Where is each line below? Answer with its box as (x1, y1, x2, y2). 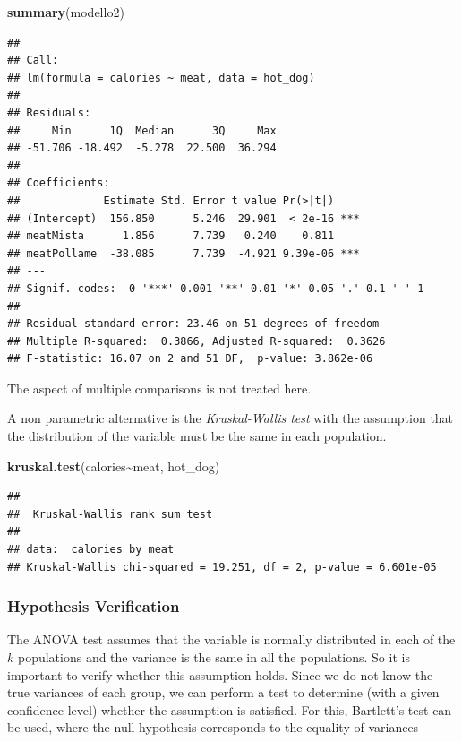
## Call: (7, 54, 59, 67)
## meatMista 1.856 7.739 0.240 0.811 (7, 229, 335, 243)
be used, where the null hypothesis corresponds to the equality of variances (7, 718, 419, 737)
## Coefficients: (7, 177, 110, 190)
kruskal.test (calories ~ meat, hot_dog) (7, 456, 220, 475)
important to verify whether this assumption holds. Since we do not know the (7, 665, 433, 684)
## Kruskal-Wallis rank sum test (7, 507, 213, 521)
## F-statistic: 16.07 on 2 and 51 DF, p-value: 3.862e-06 (7, 352, 373, 366)
